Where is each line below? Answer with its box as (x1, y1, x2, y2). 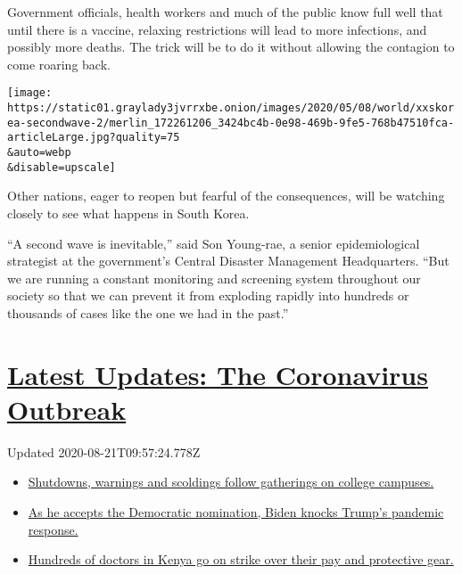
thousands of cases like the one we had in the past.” (7, 303, 289, 322)
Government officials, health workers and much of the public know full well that (7, 3, 443, 20)
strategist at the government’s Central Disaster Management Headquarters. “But (7, 251, 450, 270)
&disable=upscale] (7, 160, 116, 174)
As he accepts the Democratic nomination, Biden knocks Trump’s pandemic (28, 502, 444, 521)
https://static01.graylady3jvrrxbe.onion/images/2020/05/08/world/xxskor (7, 102, 455, 115)
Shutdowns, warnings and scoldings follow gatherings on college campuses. (28, 472, 434, 491)
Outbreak (7, 390, 127, 427)
